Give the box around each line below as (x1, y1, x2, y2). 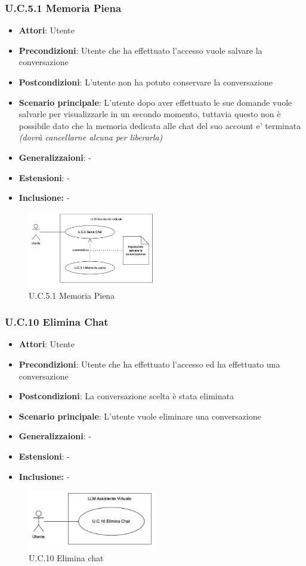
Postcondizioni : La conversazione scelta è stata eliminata (18, 390, 234, 402)
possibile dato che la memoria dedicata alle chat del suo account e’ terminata (18, 119, 301, 131)
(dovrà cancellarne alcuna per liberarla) (18, 131, 163, 143)
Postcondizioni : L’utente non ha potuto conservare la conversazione (18, 76, 273, 88)
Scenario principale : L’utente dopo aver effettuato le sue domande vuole (18, 96, 292, 108)
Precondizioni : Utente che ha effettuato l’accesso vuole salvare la (18, 44, 262, 56)
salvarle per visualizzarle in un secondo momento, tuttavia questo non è (18, 108, 281, 120)
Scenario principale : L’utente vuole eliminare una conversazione (18, 409, 261, 422)
